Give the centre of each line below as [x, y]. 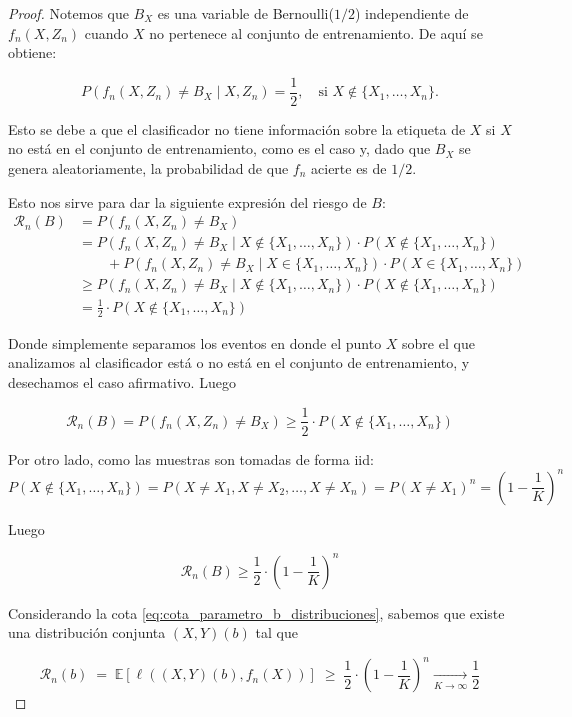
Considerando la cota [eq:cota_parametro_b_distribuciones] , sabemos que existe [256, 612]
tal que [276, 632]
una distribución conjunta [87, 632]
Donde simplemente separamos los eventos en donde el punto [195, 342]
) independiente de [411, 13]
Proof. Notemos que [68, 13]
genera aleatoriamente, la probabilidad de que [148, 168]
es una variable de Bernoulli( [245, 13]
